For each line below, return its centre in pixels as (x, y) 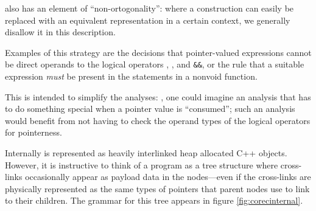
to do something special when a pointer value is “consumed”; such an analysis (150, 109)
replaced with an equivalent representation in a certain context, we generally (148, 20)
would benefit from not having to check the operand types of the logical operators (158, 120)
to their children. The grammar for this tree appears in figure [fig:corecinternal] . (154, 200)
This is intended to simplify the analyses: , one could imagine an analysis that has (158, 96)
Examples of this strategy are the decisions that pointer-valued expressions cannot (158, 52)
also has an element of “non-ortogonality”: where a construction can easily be (149, 8)
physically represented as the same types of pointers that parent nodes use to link (157, 188)
